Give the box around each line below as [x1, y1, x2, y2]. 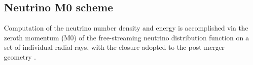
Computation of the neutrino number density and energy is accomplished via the [4, 23, 249, 33]
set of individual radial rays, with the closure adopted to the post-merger [4, 42, 225, 52]
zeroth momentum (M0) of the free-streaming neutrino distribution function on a [4, 32, 249, 42]
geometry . [4, 51, 36, 62]
